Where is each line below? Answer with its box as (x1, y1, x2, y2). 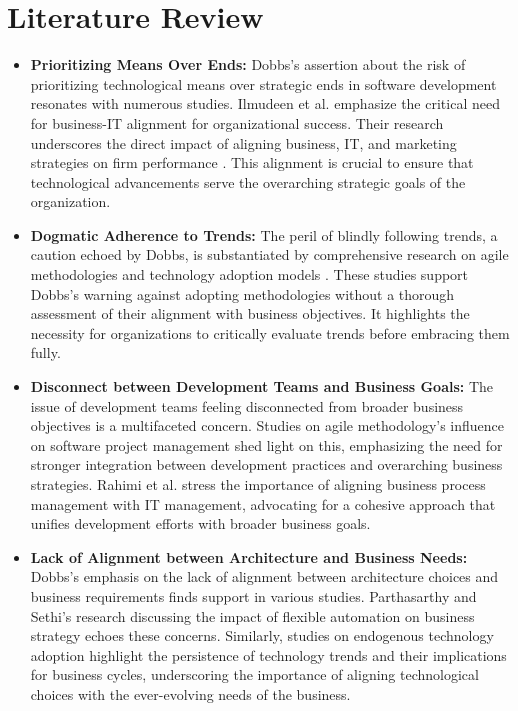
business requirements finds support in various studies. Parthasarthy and (30, 585, 477, 606)
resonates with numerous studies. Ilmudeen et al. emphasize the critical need (30, 93, 500, 114)
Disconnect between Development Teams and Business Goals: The (30, 376, 494, 397)
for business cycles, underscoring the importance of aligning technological (30, 664, 479, 685)
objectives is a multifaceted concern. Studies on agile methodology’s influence (30, 415, 505, 436)
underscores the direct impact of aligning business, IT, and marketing (30, 132, 457, 153)
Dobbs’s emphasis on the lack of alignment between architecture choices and (30, 566, 499, 587)
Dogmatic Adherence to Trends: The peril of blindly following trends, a (30, 224, 498, 245)
